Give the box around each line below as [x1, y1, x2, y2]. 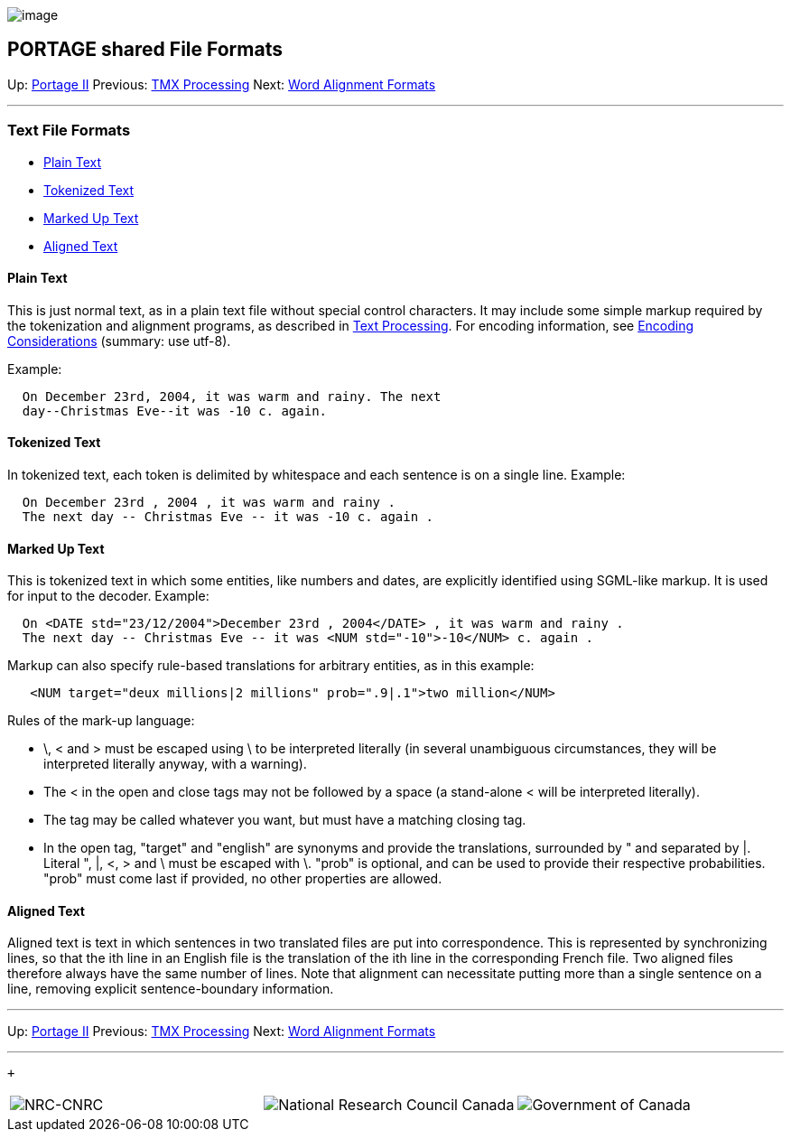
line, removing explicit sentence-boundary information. [7, 981, 334, 997]
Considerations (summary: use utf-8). [7, 332, 231, 349]
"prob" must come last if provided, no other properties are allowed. [43, 871, 442, 887]
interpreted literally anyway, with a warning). [43, 756, 307, 772]
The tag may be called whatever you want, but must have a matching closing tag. [43, 812, 526, 828]
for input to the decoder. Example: [7, 588, 209, 604]
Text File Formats [7, 121, 131, 140]
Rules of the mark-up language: [7, 713, 195, 729]
